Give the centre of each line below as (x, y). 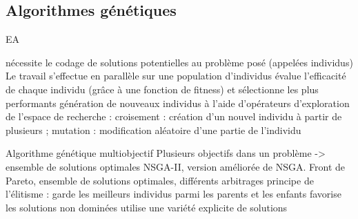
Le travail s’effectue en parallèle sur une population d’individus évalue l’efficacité (176, 76)
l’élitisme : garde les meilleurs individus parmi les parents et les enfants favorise (173, 194)
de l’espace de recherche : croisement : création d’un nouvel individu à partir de (174, 116)
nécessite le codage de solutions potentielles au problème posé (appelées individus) (179, 62)
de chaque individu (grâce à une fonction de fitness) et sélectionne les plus (162, 89)
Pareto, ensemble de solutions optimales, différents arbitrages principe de (160, 180)
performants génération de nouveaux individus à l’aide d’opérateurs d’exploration (178, 103)
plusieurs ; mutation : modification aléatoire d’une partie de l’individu (153, 130)
